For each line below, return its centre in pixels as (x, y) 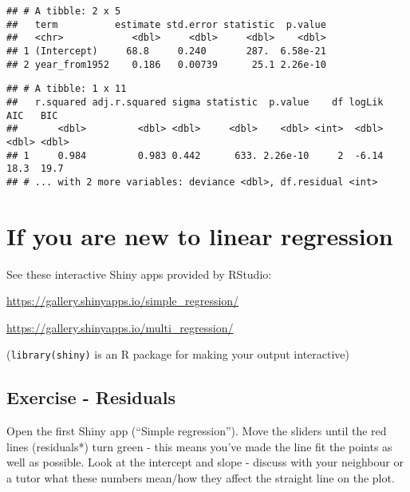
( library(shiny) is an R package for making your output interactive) (178, 354)
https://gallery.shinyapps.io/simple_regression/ (123, 301)
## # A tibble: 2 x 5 (64, 11)
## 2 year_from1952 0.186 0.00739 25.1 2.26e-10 (166, 64)
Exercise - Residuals (91, 397)
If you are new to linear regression (200, 235)
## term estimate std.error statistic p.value (166, 24)
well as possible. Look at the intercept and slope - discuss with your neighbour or (205, 462)
